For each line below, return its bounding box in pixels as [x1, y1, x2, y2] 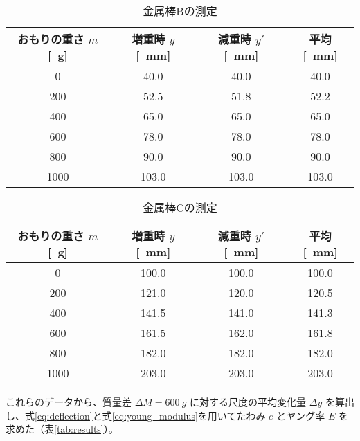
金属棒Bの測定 [143, 3, 217, 19]
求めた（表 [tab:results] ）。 [6, 422, 118, 436]
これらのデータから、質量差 [6, 395, 132, 408]
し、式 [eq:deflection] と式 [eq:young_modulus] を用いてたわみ [6, 408, 266, 422]
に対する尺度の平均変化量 [190, 395, 307, 408]
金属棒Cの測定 [143, 199, 217, 215]
